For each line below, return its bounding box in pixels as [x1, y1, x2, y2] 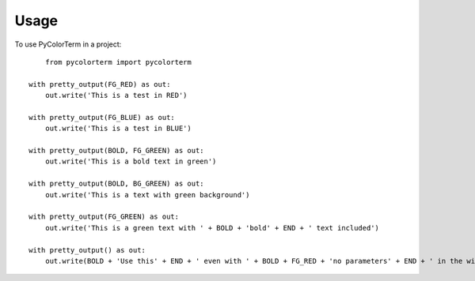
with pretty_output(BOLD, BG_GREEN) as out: [28, 179, 205, 189]
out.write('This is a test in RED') [44, 91, 188, 100]
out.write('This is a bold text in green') [44, 157, 217, 166]
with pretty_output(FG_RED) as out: [28, 80, 171, 88]
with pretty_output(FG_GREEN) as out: [28, 212, 180, 221]
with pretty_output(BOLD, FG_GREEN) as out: [28, 146, 205, 155]
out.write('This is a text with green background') [44, 190, 250, 199]
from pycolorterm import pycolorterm [44, 58, 192, 66]
